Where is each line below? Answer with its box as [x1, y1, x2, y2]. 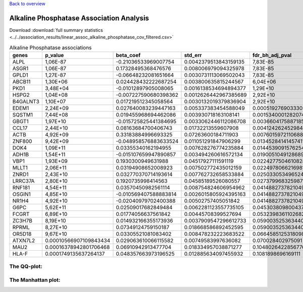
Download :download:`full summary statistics [9, 27, 103, 33]
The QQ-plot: [9, 263, 43, 270]
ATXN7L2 [12, 237, 35, 244]
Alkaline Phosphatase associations [9, 44, 92, 51]
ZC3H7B [12, 217, 33, 224]
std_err [184, 52, 202, 59]
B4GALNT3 [12, 98, 40, 105]
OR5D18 [12, 230, 32, 238]
